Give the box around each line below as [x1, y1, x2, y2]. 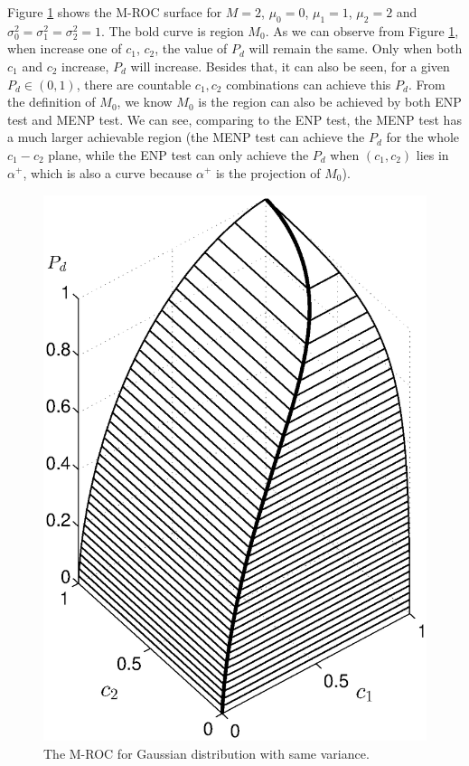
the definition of [7, 92, 96, 111]
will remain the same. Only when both [249, 39, 463, 58]
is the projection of [215, 163, 321, 182]
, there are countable [76, 74, 192, 93]
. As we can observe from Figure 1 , [265, 21, 459, 40]
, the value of [155, 39, 228, 58]
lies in [416, 145, 449, 164]
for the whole [386, 128, 460, 147]
